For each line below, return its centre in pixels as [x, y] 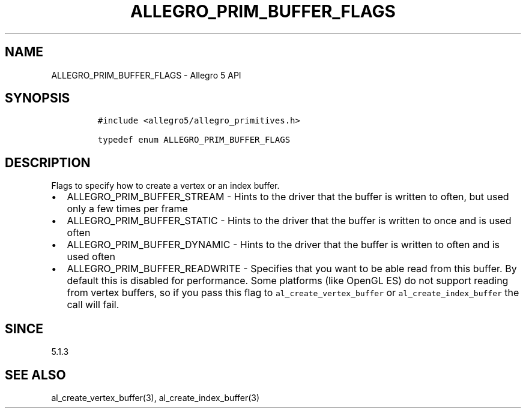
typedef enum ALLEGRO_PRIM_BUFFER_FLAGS [194, 140]
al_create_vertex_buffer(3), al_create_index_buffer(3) [156, 397]
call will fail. [93, 305]
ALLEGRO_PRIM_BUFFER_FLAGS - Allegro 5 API [146, 75]
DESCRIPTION [48, 162]
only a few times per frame [127, 209]
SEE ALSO [35, 375]
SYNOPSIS [38, 98]
